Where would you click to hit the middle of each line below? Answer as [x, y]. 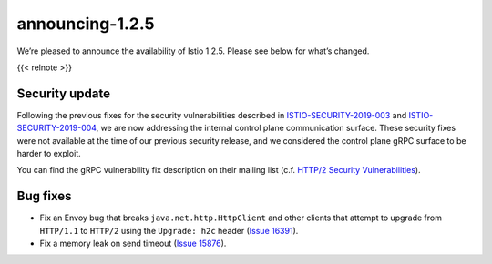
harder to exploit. [49, 154]
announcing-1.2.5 [86, 24]
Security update [64, 93]
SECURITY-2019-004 [56, 128]
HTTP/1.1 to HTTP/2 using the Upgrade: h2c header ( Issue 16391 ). [169, 230]
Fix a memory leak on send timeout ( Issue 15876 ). [133, 244]
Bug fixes [44, 196]
